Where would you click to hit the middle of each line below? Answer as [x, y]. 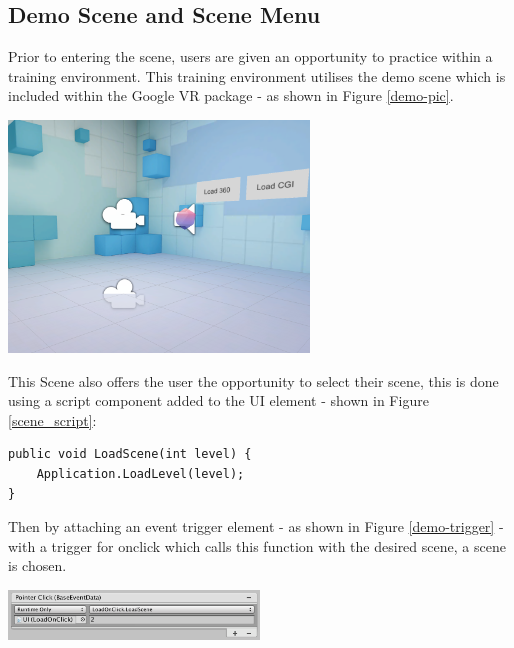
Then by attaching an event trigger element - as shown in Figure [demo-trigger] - [256, 526]
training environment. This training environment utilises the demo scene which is [257, 75]
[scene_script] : [52, 419]
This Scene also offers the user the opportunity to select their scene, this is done [253, 380]
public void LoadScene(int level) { [130, 454]
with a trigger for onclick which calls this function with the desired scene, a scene [257, 545]
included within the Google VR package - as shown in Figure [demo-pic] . [231, 95]
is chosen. [37, 565]
